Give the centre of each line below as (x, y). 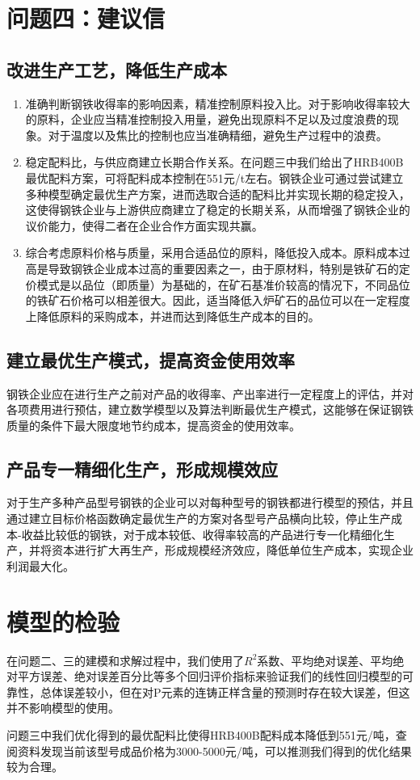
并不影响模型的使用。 (63, 708)
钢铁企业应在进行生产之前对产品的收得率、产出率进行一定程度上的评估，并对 (210, 393)
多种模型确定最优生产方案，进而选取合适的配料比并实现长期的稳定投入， (218, 194)
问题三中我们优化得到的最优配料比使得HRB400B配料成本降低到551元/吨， (201, 734)
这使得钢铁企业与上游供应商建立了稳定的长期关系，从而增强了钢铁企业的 (218, 210)
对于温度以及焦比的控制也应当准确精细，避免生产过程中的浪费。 (218, 135)
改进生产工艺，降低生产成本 (117, 69)
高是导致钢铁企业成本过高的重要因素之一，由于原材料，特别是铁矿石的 (212, 268)
